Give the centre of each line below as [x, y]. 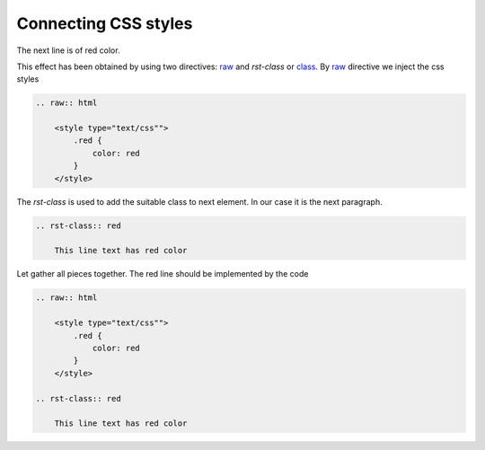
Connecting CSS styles [105, 23]
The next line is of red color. [68, 50]
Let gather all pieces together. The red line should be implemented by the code [163, 274]
